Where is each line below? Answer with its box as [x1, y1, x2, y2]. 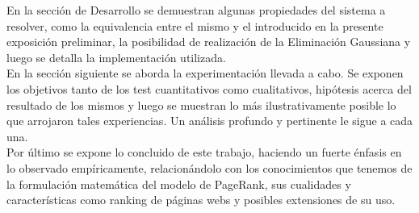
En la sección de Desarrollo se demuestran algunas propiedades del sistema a [6, 2, 386, 18]
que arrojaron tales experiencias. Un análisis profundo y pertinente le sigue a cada [6, 112, 413, 129]
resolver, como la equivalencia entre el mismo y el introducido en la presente [6, 17, 383, 34]
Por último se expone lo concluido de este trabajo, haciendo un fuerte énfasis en [6, 144, 402, 161]
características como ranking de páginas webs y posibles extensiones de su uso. [6, 191, 396, 208]
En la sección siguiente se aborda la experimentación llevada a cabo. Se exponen [6, 65, 404, 81]
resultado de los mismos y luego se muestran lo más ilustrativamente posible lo [6, 96, 396, 113]
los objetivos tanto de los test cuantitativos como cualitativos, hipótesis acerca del [6, 80, 412, 97]
